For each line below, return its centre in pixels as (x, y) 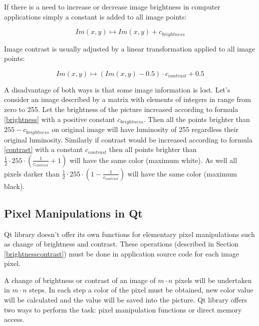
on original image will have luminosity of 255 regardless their (145, 129)
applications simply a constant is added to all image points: (95, 16)
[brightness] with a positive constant (60, 119)
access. (14, 319)
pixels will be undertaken (213, 280)
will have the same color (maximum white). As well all (153, 160)
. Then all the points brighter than (197, 119)
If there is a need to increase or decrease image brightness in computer (112, 6)
